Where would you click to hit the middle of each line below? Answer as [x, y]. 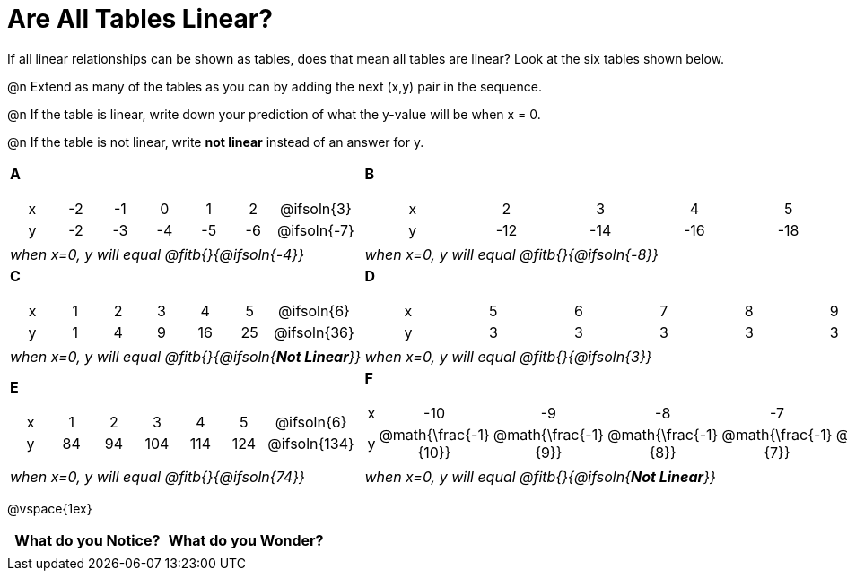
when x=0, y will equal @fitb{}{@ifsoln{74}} [157, 476]
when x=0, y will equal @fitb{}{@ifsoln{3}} [508, 356]
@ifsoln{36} [314, 332]
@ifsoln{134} [311, 443]
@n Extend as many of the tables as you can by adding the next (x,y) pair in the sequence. [275, 86]
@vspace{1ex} [50, 508]
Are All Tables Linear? [140, 19]
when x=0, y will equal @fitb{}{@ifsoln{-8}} [511, 254]
